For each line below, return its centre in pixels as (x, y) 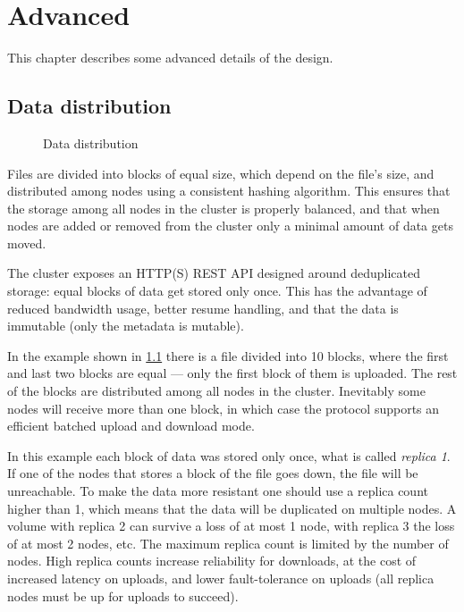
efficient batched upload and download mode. (131, 426)
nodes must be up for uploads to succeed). (123, 595)
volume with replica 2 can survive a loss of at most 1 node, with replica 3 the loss (231, 526)
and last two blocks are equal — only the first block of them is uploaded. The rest (232, 373)
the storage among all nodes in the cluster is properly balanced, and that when (224, 208)
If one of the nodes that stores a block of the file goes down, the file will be (213, 473)
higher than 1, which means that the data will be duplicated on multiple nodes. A (232, 508)
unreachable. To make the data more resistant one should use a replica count (218, 491)
